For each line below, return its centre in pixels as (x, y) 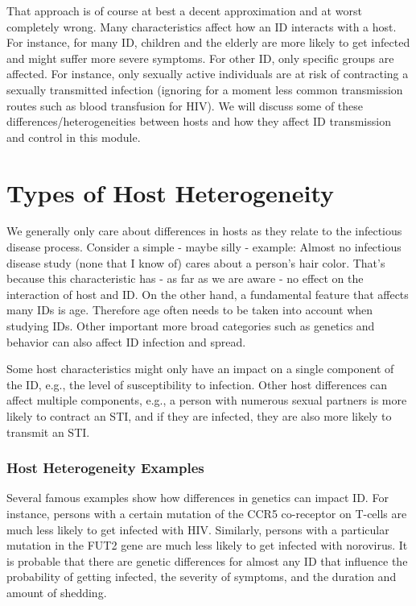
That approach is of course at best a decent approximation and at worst (184, 10)
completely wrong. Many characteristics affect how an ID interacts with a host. (202, 26)
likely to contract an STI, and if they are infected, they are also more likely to (199, 416)
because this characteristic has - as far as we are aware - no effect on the (185, 278)
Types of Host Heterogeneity (171, 192)
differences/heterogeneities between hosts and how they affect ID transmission (199, 121)
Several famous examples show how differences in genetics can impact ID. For (198, 498)
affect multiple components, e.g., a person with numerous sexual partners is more (207, 400)
